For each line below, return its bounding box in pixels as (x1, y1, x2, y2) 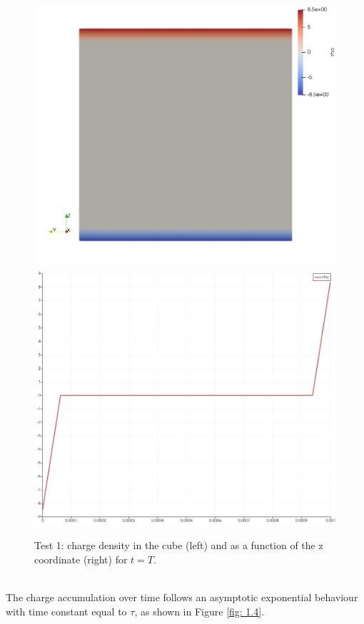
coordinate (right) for (34, 551, 128, 566)
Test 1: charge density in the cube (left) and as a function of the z (34, 538, 323, 553)
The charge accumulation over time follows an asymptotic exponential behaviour (6, 590, 358, 605)
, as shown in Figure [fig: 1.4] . (134, 603, 265, 618)
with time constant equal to (6, 603, 127, 618)
